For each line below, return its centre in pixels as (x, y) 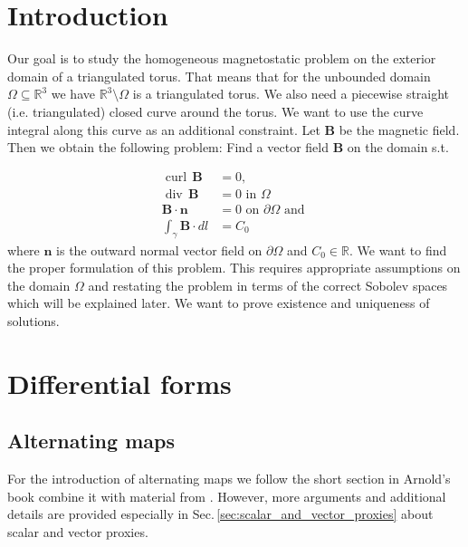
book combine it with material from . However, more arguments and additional (227, 496)
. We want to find (398, 250)
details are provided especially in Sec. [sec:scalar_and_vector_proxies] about (220, 514)
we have (73, 94)
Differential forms (119, 383)
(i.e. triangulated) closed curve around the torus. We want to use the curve (215, 111)
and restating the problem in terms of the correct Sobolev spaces (268, 285)
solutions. (33, 320)
